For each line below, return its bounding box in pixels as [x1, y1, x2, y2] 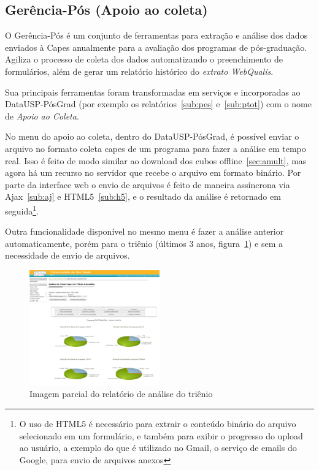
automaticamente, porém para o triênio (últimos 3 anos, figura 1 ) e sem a [5, 237, 283, 249]
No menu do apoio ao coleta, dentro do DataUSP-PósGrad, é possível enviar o [5, 130, 299, 143]
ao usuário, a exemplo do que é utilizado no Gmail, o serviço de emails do [19, 441, 297, 454]
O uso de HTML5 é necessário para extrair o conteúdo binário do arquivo [19, 417, 296, 430]
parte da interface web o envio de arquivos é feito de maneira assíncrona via [5, 178, 290, 191]
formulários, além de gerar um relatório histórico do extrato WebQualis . [5, 64, 274, 77]
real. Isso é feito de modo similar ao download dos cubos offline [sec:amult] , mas [5, 154, 307, 167]
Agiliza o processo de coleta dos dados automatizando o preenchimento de [5, 53, 283, 66]
